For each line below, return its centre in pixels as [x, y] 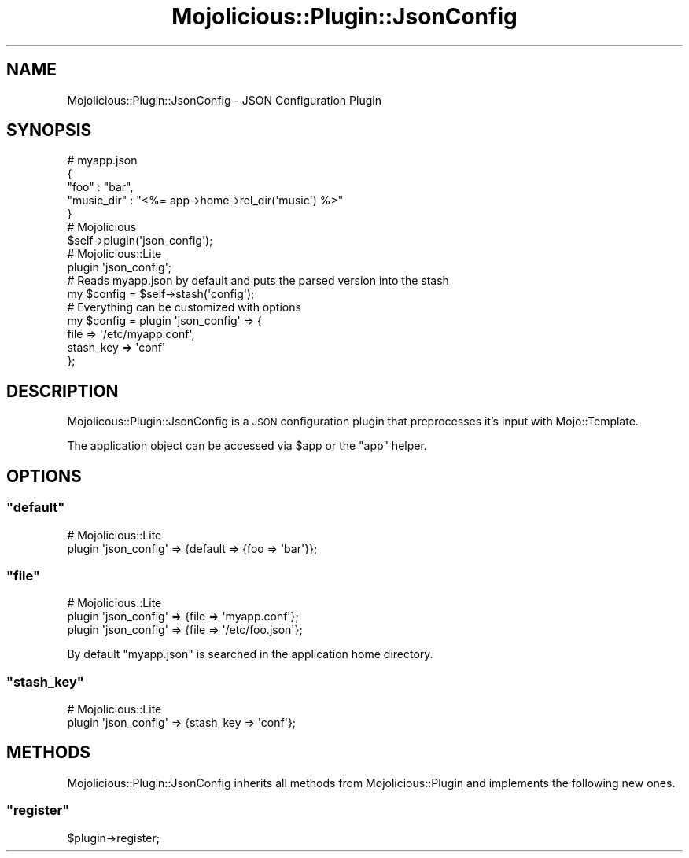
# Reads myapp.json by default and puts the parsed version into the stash [258, 281]
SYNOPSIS [49, 131]
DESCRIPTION [63, 391]
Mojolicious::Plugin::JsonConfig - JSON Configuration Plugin [224, 100]
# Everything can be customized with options [184, 307]
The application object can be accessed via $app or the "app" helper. [247, 446]
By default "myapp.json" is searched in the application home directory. [250, 654]
